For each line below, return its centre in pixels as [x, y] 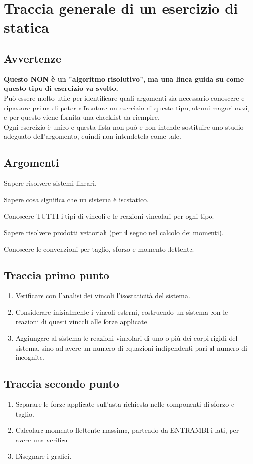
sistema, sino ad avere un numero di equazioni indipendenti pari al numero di [131, 347]
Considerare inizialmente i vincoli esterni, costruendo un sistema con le [122, 312]
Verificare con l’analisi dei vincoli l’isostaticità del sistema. [103, 296]
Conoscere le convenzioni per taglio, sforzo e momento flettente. [99, 249]
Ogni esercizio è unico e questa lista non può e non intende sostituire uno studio [124, 126]
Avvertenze [33, 58]
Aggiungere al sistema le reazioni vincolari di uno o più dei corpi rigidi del [126, 338]
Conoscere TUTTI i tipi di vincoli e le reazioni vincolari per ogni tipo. [109, 216]
